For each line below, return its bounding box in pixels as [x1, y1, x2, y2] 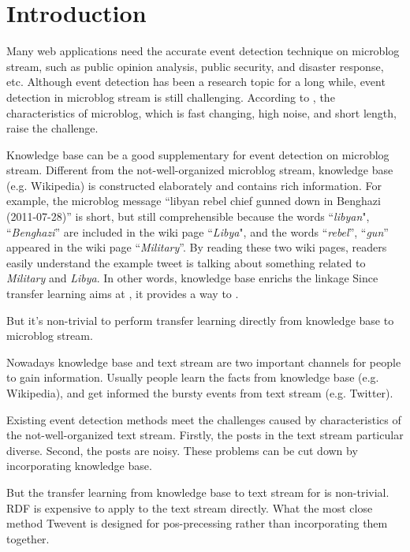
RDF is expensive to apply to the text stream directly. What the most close [6, 499, 373, 516]
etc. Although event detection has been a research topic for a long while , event [6, 73, 386, 90]
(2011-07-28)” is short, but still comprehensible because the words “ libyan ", [6, 208, 370, 225]
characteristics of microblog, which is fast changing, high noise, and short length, [6, 104, 397, 121]
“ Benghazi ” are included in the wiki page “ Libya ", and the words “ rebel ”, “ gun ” [6, 223, 389, 240]
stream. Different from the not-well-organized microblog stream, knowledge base [6, 162, 393, 178]
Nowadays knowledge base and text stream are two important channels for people [6, 353, 401, 370]
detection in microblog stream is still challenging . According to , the [6, 88, 335, 105]
